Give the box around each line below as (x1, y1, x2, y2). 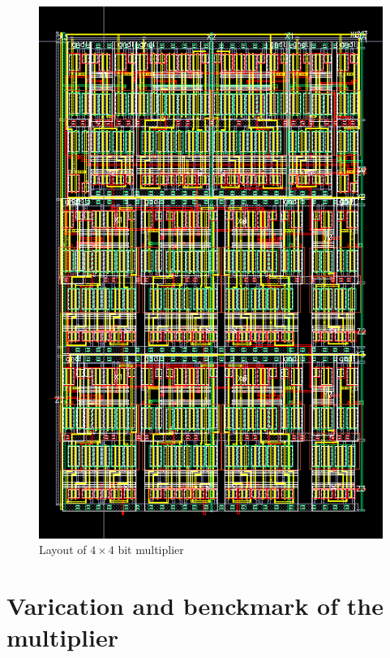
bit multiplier (118, 541, 184, 558)
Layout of (39, 541, 87, 558)
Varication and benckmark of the (6, 588, 384, 621)
